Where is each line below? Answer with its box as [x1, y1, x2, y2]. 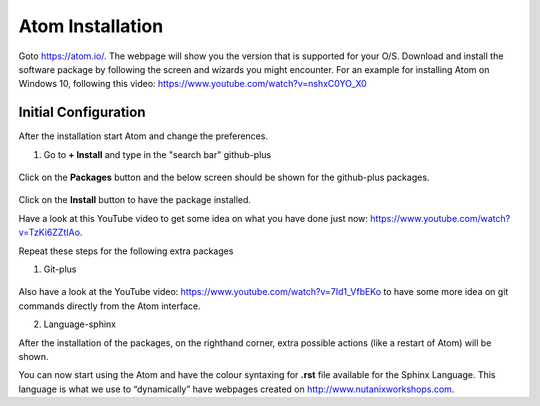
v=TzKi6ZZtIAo [18, 226, 80, 239]
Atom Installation [18, 15, 164, 37]
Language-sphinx [43, 318, 117, 330]
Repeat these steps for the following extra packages [18, 245, 234, 257]
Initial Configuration [18, 104, 146, 121]
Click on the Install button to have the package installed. [18, 194, 252, 206]
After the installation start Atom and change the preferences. [18, 130, 269, 142]
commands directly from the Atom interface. [18, 300, 201, 312]
